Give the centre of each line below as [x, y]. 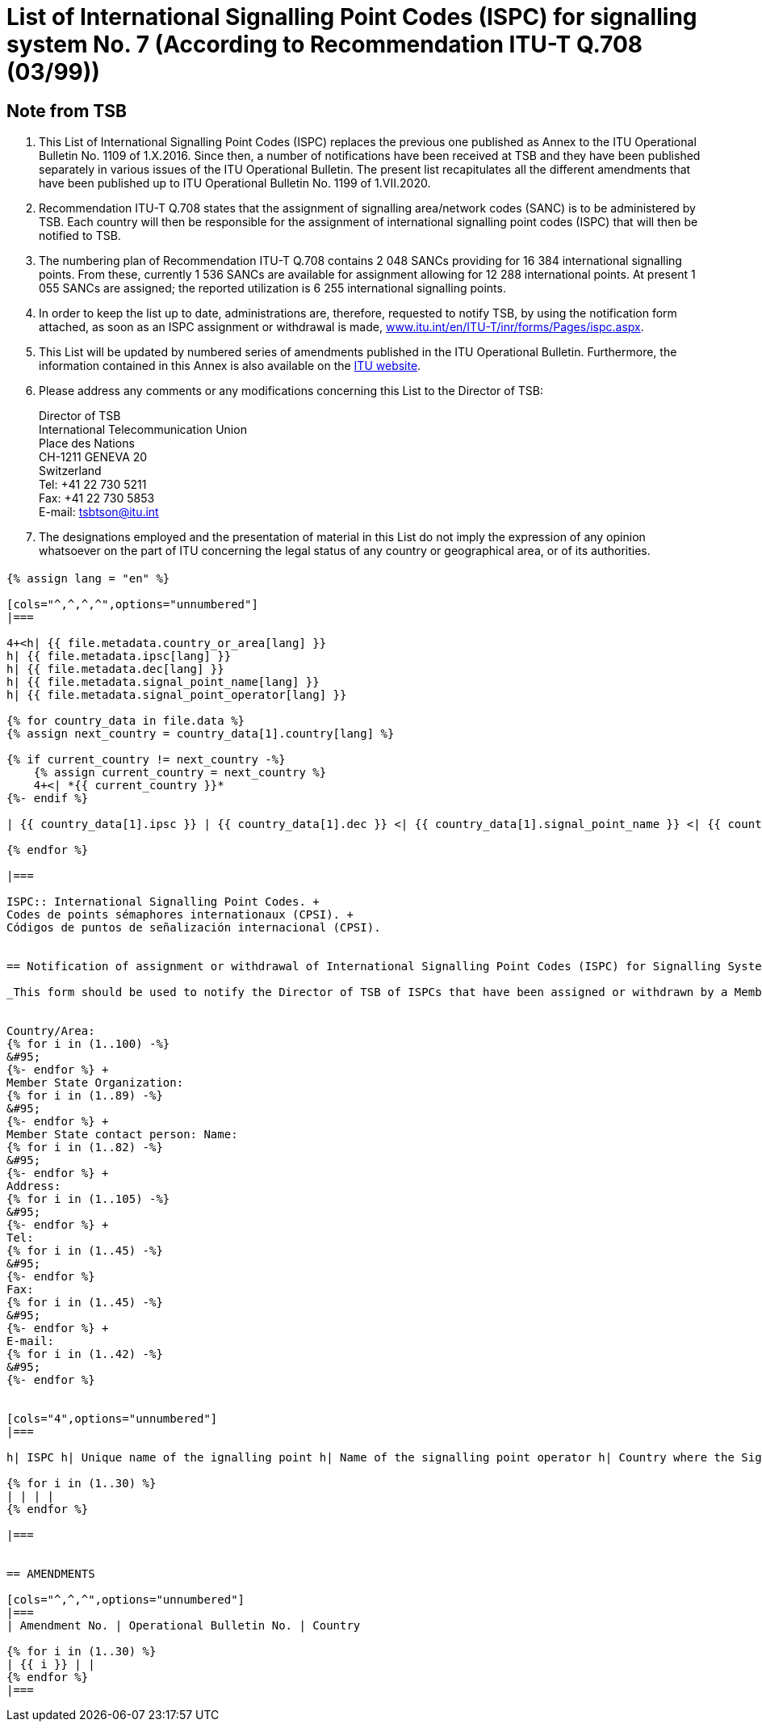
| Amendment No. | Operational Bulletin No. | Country [184, 1625]
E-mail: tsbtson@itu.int [99, 512]
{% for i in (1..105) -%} [88, 1198]
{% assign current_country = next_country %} [180, 772]
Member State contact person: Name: [122, 1134]
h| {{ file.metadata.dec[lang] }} [115, 668]
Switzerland [70, 471]
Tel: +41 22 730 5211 [93, 485]
